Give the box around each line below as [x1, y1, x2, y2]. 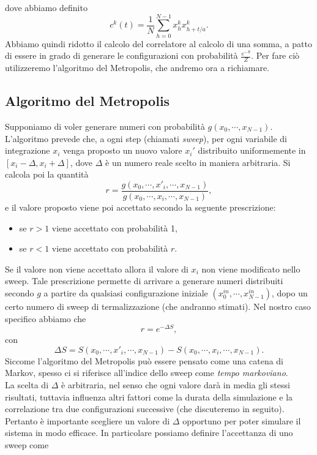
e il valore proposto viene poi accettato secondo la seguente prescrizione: [5, 200, 276, 213]
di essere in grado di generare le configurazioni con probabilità [5, 49, 238, 62]
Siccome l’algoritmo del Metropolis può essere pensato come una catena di [5, 354, 283, 367]
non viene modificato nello [201, 262, 300, 275]
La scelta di [5, 378, 49, 391]
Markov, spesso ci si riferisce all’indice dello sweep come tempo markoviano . [5, 366, 288, 379]
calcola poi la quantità [5, 168, 89, 181]
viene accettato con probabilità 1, [51, 221, 177, 234]
